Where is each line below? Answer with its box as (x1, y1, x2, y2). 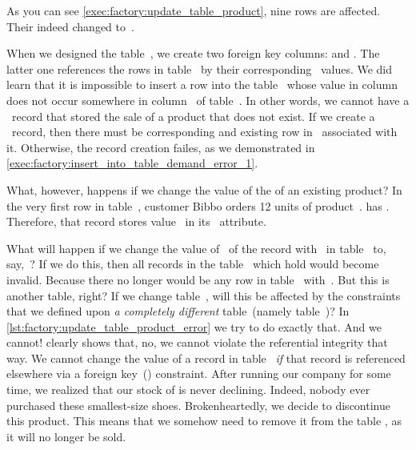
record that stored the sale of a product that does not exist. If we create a (11, 107, 375, 124)
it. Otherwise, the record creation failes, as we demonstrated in (6, 139, 315, 155)
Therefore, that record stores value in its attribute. (6, 213, 266, 230)
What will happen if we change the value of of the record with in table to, (6, 239, 386, 256)
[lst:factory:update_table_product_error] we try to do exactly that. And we (6, 318, 382, 335)
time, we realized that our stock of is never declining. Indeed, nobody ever (6, 381, 370, 398)
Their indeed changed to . (6, 18, 134, 34)
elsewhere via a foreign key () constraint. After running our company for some (6, 365, 391, 382)
